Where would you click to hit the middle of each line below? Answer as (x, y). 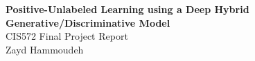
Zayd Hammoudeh (45, 49)
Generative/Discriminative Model (88, 22)
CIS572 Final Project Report (67, 36)
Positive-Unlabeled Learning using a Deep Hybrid (127, 9)
